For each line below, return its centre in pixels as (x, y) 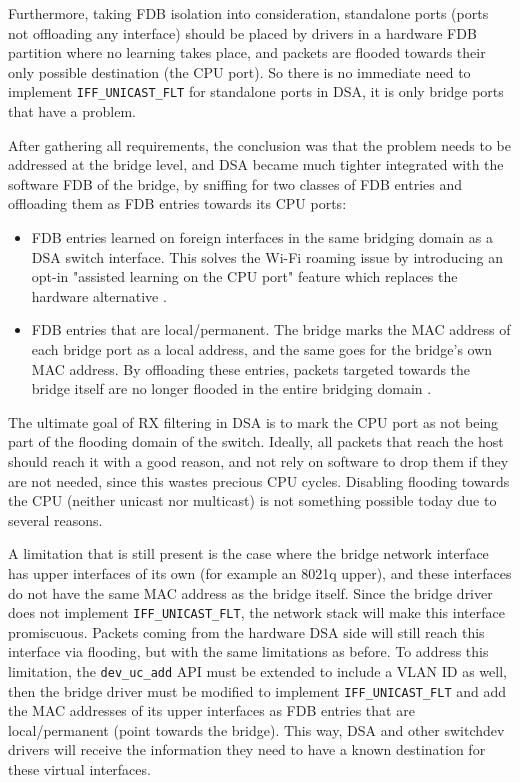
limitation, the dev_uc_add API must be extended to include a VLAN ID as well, (257, 670)
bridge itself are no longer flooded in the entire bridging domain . (231, 388)
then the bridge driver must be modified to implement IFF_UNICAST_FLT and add (257, 690)
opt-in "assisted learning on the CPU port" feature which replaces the (244, 276)
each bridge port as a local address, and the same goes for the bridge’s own (262, 348)
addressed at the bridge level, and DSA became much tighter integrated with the (256, 164)
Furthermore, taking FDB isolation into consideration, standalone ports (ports (248, 13)
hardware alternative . (99, 295)
